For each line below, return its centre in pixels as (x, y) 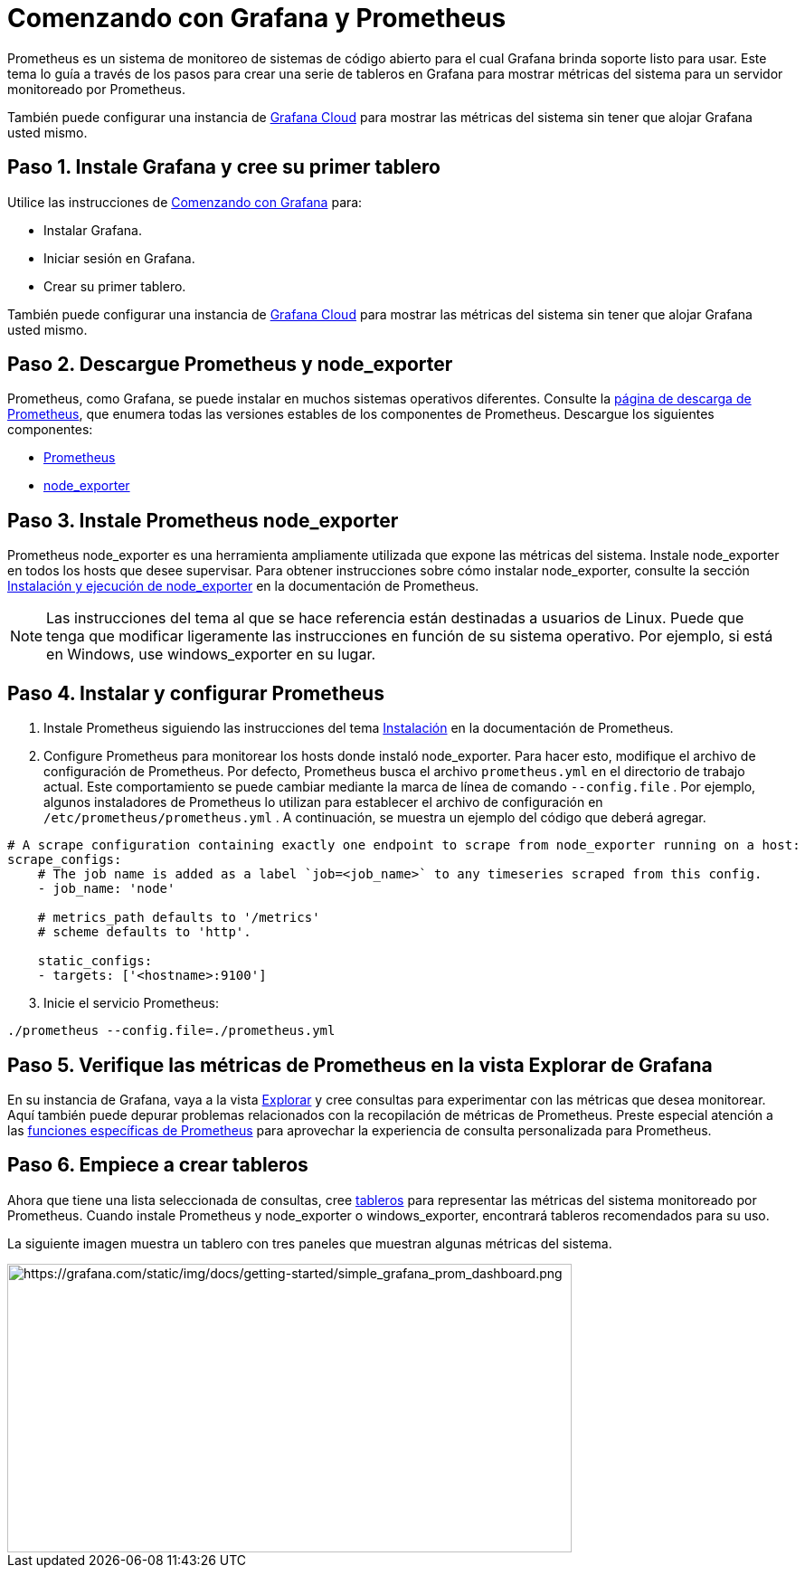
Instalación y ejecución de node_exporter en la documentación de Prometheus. (243, 586)
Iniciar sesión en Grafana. (119, 258)
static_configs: (95, 961)
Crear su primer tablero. (115, 286)
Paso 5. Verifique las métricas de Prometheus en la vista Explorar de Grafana (360, 1065)
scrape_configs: (65, 860)
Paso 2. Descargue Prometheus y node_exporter (230, 365)
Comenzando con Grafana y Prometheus (257, 18)
